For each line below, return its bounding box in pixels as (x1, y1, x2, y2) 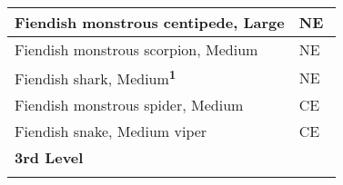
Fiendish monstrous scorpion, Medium (15, 39, 258, 60)
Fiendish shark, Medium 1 (15, 65, 177, 90)
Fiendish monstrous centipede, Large (15, 12, 285, 33)
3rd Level (15, 147, 84, 169)
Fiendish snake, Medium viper (15, 121, 207, 142)
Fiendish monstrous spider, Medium (15, 94, 244, 116)
